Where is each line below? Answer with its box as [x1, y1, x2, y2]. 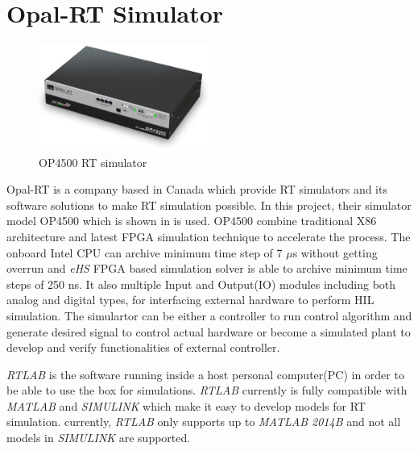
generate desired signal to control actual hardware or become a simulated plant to [6, 323, 411, 340]
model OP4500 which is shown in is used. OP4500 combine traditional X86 [6, 212, 377, 229]
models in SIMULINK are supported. [6, 429, 191, 446]
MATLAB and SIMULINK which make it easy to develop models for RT [6, 397, 366, 414]
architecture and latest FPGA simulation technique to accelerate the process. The [6, 228, 411, 244]
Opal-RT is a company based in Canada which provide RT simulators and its [6, 181, 387, 198]
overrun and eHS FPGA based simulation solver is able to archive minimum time [6, 260, 408, 277]
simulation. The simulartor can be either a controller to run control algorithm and [6, 307, 412, 324]
